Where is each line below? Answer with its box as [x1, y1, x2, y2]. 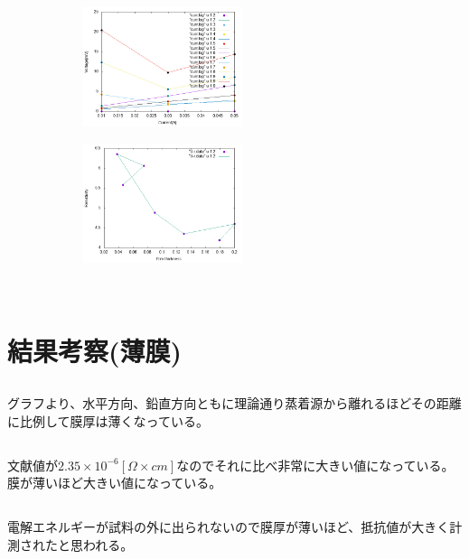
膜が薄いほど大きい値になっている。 [7, 473, 222, 492]
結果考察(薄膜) [7, 331, 183, 368]
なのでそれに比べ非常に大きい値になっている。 [176, 455, 455, 474]
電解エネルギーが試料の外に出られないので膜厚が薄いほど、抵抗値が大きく [7, 517, 450, 536]
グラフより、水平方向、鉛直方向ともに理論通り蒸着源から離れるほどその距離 [7, 394, 462, 413]
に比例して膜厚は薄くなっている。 [7, 411, 209, 430]
